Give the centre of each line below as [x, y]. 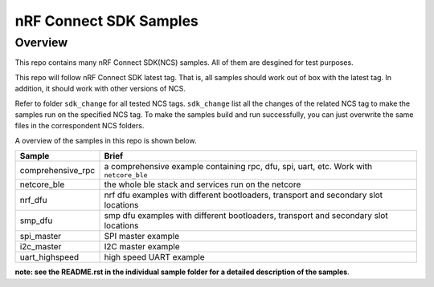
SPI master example [142, 236]
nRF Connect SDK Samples [106, 21]
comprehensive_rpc [57, 170]
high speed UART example [154, 257]
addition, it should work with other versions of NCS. [100, 89]
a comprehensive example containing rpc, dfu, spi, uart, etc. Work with [238, 167]
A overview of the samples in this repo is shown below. [106, 140]
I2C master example [142, 247]
